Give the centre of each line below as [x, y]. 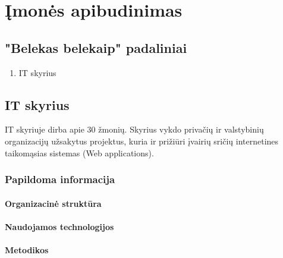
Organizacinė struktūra [53, 203]
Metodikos [27, 249]
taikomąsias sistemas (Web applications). [79, 152]
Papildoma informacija [60, 179]
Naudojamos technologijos [59, 226]
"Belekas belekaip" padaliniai [96, 47]
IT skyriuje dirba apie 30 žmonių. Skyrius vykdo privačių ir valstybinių [134, 129]
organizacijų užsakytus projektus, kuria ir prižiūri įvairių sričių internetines [142, 141]
